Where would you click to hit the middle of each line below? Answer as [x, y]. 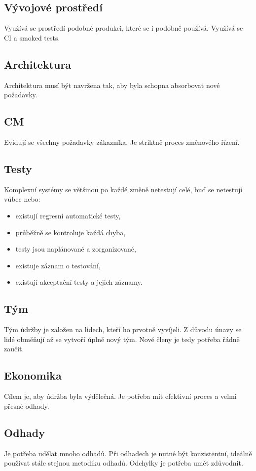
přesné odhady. [27, 406]
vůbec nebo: [22, 199]
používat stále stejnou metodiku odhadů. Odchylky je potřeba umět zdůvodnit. [124, 463]
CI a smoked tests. [32, 37]
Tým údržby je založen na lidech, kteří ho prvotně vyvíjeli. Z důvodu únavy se [123, 329]
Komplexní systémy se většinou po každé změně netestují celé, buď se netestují [123, 189]
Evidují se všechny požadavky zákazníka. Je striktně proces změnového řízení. [122, 142]
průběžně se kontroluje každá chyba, [71, 232]
